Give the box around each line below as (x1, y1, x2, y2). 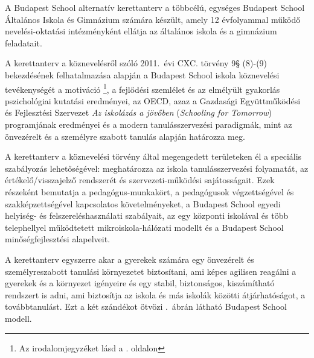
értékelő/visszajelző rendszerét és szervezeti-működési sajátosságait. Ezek (5, 174, 275, 186)
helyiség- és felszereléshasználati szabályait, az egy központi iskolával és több (5, 209, 289, 222)
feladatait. (5, 36, 42, 49)
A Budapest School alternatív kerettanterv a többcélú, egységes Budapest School (5, 1, 305, 13)
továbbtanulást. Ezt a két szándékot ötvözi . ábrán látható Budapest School (5, 300, 287, 313)
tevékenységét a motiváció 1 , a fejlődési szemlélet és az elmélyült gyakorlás (5, 81, 280, 95)
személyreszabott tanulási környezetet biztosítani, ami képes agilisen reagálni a (5, 265, 296, 277)
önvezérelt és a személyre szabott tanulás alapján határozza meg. (5, 130, 245, 142)
